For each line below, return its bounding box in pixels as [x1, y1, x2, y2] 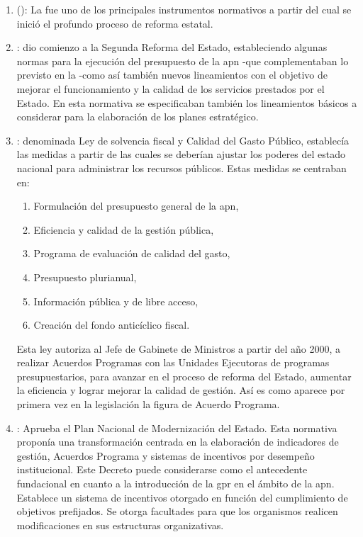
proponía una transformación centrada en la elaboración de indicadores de [16, 434, 339, 449]
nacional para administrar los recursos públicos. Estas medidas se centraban [16, 160, 347, 175]
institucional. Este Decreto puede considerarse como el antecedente [16, 462, 308, 477]
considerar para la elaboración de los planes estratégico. [16, 109, 259, 124]
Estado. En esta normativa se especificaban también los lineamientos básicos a [16, 95, 357, 110]
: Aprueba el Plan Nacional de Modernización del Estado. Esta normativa [16, 420, 337, 435]
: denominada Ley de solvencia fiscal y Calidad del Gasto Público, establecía [16, 132, 350, 147]
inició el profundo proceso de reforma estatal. [16, 16, 213, 30]
